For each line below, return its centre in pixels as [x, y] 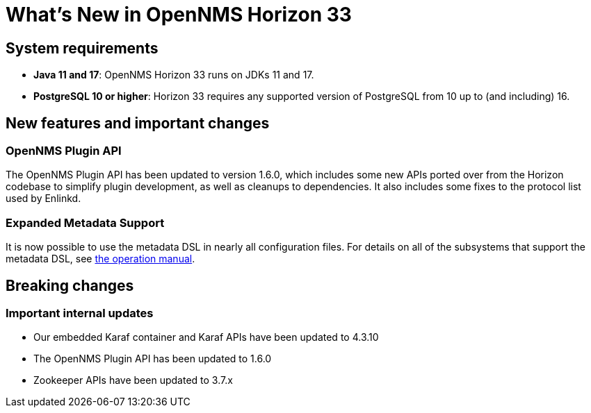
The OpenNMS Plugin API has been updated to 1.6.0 [153, 359]
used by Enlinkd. [43, 199]
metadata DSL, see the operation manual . [100, 259]
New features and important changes [138, 123]
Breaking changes [70, 285]
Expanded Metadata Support [85, 222]
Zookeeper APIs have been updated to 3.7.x [133, 380]
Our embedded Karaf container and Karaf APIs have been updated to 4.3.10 [206, 337]
